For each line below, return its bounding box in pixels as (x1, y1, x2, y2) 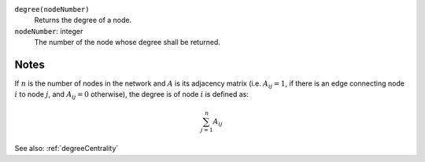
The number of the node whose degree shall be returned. (34, 38, 220, 47)
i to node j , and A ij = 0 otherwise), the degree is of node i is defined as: (14, 90, 249, 101)
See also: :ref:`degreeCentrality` (14, 144, 119, 153)
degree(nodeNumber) (14, 5, 90, 13)
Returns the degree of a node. (34, 16, 132, 25)
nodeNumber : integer (14, 26, 83, 35)
